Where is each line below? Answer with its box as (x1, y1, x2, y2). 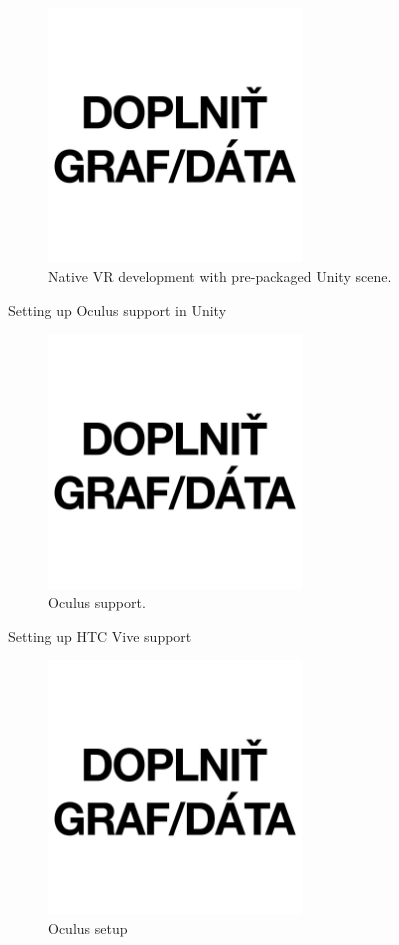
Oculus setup (48, 918, 128, 939)
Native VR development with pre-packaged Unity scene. (48, 265, 392, 286)
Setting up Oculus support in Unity (8, 299, 227, 320)
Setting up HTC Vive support (8, 625, 192, 646)
